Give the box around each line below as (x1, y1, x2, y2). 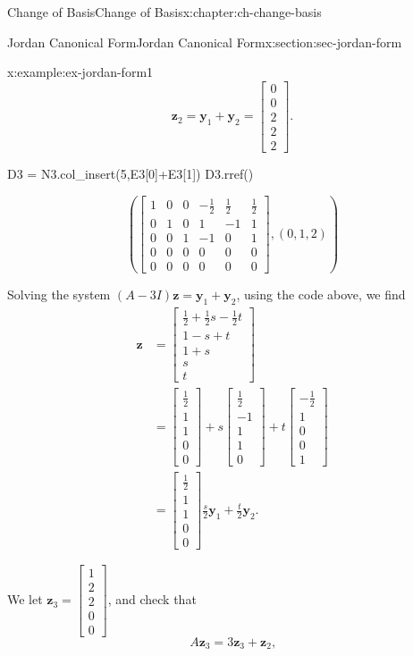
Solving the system (7, 285, 111, 304)
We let (7, 590, 43, 609)
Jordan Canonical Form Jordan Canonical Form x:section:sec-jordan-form (7, 32, 402, 51)
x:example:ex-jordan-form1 (7, 63, 154, 81)
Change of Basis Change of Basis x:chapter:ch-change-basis (7, 3, 322, 21)
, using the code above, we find (236, 285, 406, 304)
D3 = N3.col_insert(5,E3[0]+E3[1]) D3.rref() (7, 164, 254, 182)
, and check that (107, 590, 197, 609)
